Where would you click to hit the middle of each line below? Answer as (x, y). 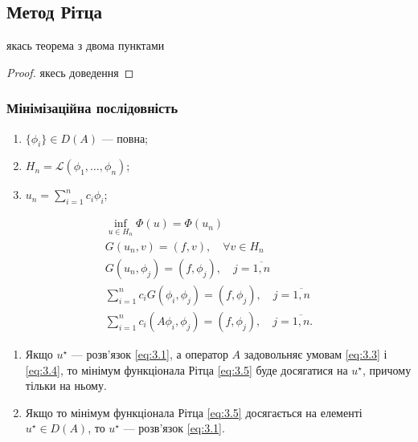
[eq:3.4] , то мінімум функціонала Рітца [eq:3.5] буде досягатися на (186, 369)
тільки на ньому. (66, 385)
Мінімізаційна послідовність (92, 108)
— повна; (125, 138)
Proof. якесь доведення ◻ (70, 72)
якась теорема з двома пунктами (86, 45)
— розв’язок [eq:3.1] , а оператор (150, 353)
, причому (387, 369)
